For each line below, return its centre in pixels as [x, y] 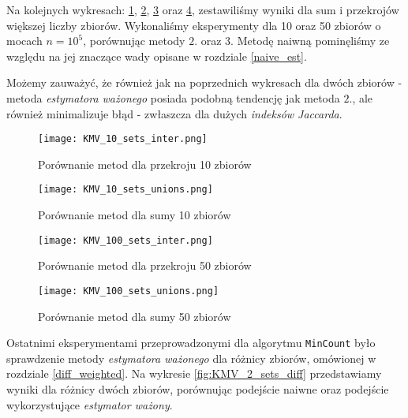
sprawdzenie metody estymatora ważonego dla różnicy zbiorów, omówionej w [191, 358]
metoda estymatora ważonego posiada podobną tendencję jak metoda [173, 97]
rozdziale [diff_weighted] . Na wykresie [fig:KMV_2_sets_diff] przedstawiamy [194, 373]
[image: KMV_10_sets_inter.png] [123, 139]
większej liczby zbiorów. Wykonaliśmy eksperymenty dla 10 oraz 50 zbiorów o [194, 25]
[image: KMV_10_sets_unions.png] [125, 190]
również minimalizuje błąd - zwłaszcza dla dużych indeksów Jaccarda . [174, 113]
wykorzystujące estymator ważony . [90, 404]
